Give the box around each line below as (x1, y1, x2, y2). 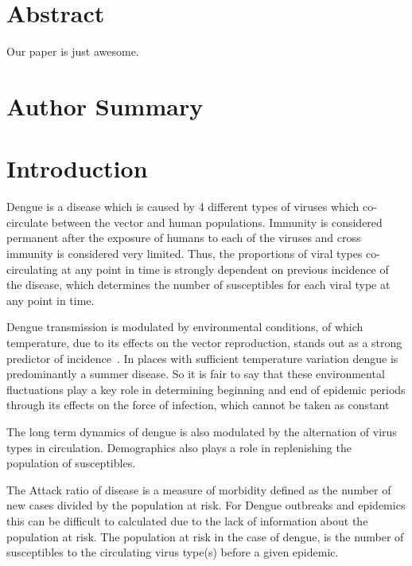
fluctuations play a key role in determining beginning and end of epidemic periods (6, 381, 406, 397)
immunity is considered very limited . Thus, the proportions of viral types (6, 245, 363, 261)
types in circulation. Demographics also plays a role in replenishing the (6, 439, 352, 455)
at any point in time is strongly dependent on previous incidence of (61, 260, 389, 277)
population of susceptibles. (6, 455, 136, 471)
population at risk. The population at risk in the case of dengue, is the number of (6, 528, 404, 545)
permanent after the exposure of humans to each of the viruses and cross (6, 229, 361, 246)
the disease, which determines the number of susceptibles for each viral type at (6, 276, 391, 293)
